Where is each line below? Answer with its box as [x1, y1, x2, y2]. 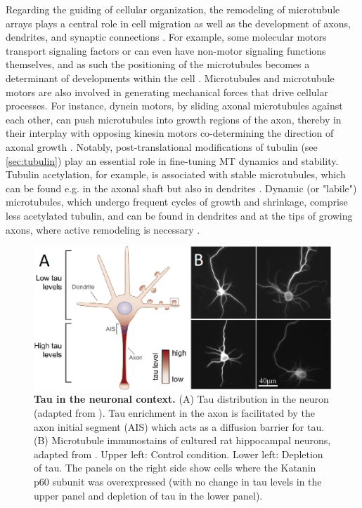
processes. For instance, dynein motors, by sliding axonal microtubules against [6, 98, 343, 113]
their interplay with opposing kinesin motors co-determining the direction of [6, 126, 334, 140]
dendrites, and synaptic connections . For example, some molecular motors [6, 29, 327, 44]
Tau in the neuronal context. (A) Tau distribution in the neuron [34, 392, 329, 406]
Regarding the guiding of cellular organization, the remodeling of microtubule [6, 2, 340, 16]
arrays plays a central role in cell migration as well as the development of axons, [6, 15, 351, 30]
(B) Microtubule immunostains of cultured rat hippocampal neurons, [34, 433, 331, 448]
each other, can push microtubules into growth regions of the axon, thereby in [6, 112, 342, 126]
